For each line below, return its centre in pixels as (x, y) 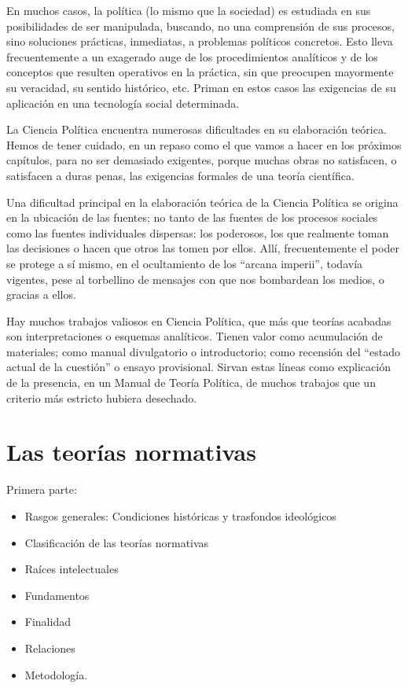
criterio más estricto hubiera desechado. (102, 397)
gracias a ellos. (41, 294)
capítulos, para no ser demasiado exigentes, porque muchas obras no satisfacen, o (202, 160)
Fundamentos (57, 595)
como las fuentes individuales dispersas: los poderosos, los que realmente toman (198, 232)
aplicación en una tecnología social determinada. (123, 103)
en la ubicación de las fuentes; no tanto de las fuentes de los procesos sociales (192, 217)
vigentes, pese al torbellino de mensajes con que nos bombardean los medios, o (195, 279)
